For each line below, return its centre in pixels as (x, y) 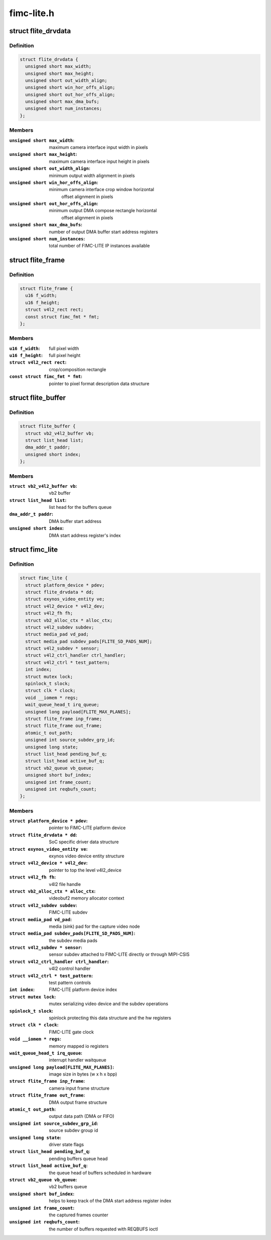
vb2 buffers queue (68, 1187)
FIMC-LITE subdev (68, 912)
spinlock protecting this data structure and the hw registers (110, 1018)
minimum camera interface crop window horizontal (101, 190)
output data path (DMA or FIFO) (82, 1116)
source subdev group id (74, 1130)
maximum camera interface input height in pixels (99, 161)
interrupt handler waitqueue (78, 1060)
